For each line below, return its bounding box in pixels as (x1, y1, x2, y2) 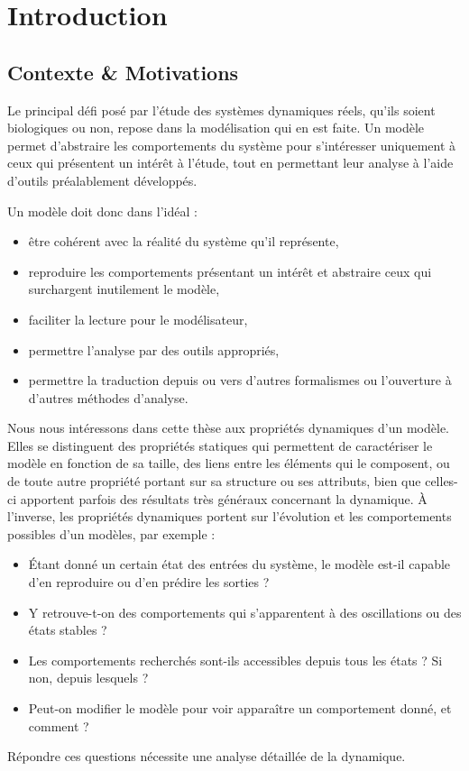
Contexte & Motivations (7, 58, 239, 86)
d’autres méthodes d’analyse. (28, 388, 189, 407)
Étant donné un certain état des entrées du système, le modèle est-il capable (28, 555, 451, 574)
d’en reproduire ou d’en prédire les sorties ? (28, 573, 270, 592)
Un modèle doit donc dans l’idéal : (7, 201, 198, 220)
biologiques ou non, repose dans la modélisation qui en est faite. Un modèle (7, 118, 425, 137)
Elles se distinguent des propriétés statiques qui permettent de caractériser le (7, 436, 433, 454)
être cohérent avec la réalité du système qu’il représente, (28, 232, 339, 251)
